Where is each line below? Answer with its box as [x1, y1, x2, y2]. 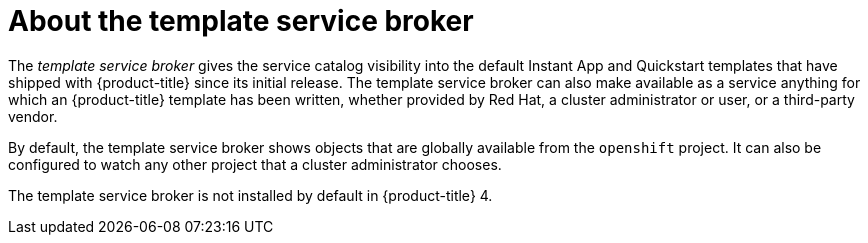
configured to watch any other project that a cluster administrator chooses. [8, 155, 502, 173]
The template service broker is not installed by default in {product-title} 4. [8, 186, 493, 204]
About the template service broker [8, 4, 474, 38]
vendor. [8, 107, 58, 125]
